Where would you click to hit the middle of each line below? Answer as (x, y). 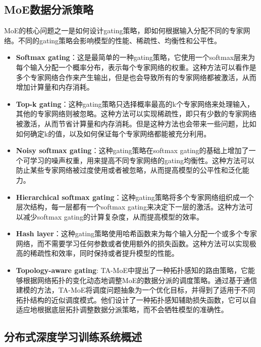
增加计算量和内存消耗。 (55, 87)
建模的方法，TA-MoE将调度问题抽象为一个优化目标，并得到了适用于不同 (136, 290)
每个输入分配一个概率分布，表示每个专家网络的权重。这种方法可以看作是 (136, 67)
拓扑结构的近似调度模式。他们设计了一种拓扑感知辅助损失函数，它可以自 (136, 299)
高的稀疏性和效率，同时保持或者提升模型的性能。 (97, 253)
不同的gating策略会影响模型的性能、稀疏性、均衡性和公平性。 (120, 40)
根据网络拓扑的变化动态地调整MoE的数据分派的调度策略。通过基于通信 (140, 280)
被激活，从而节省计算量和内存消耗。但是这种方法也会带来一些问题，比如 (136, 123)
